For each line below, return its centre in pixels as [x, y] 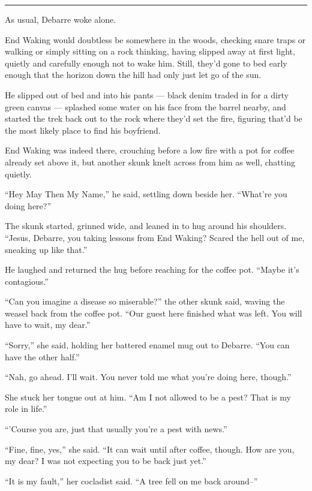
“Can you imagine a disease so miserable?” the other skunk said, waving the [145, 301]
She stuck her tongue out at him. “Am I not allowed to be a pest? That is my [148, 397]
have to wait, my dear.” [48, 325]
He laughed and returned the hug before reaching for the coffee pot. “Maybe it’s [152, 269]
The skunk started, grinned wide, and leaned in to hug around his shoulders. [146, 226]
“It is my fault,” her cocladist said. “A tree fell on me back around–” [131, 481]
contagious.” [27, 281]
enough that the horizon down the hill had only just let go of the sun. [133, 75]
